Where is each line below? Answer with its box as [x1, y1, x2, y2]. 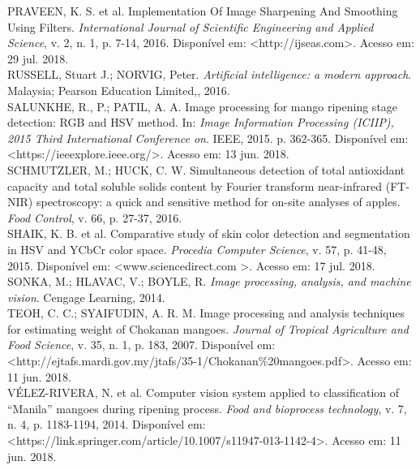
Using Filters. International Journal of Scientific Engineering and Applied [7, 18, 374, 35]
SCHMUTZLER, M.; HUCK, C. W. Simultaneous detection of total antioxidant [7, 161, 405, 178]
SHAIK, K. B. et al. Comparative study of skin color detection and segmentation [7, 225, 410, 242]
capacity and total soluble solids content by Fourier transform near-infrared [7, 177, 383, 194]
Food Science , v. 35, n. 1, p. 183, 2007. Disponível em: [7, 336, 276, 353]
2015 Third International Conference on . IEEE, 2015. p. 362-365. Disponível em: [7, 129, 409, 146]
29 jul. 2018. [7, 50, 69, 67]
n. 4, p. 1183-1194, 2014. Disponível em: [7, 416, 206, 433]
